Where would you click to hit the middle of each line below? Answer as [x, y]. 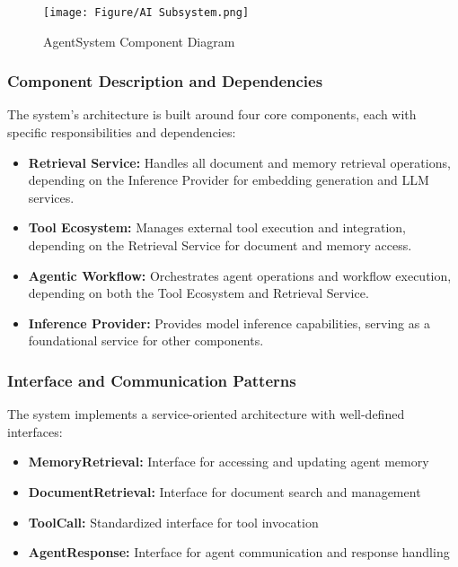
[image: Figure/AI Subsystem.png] [146, 13]
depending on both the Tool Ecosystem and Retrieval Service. [198, 293]
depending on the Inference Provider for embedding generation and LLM [229, 180]
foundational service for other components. [146, 340]
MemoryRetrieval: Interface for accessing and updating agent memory [229, 462]
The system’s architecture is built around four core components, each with [212, 114]
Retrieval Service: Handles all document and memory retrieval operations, [239, 162]
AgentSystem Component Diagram [139, 41]
